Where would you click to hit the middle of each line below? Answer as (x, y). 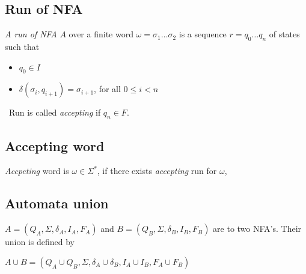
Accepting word (55, 145)
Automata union (57, 203)
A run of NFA (31, 34)
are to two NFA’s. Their (257, 229)
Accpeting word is (37, 171)
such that (22, 46)
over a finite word (101, 34)
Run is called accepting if (55, 112)
